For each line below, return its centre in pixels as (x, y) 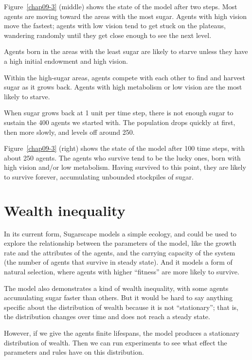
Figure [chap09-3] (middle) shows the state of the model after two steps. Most (121, 6)
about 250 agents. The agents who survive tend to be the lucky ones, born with (122, 157)
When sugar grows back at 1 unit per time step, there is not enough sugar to (119, 113)
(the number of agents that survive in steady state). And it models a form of (118, 262)
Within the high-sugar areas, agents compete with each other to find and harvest (125, 77)
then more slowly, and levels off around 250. (69, 132)
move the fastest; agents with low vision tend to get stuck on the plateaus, (115, 26)
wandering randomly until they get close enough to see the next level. (108, 35)
